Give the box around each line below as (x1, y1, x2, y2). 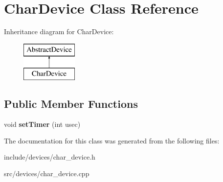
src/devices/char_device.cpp (4, 168, 89, 178)
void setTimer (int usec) (4, 119, 81, 129)
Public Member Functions (4, 96, 138, 111)
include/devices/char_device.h (4, 152, 95, 162)
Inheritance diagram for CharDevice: (4, 26, 114, 37)
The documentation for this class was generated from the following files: (4, 135, 220, 145)
